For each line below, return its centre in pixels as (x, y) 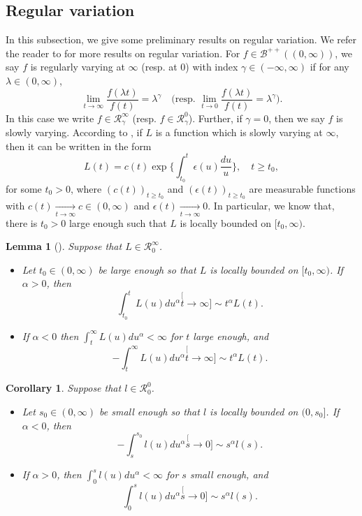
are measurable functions (302, 188)
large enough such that (118, 222)
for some (24, 188)
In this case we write (50, 118)
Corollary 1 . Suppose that (64, 388)
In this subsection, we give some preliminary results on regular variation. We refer (181, 39)
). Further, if (215, 118)
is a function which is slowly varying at (239, 132)
